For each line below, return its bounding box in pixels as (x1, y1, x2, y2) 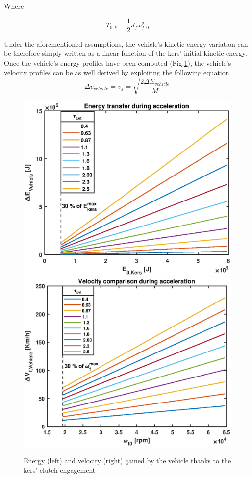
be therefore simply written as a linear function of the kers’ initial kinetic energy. (4, 48, 247, 58)
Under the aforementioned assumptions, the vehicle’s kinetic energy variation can (4, 38, 248, 49)
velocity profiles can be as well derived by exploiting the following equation (4, 67, 229, 77)
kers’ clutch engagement (24, 465, 96, 475)
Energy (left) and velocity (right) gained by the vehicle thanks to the (24, 455, 231, 465)
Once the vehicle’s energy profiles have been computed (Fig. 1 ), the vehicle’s (4, 57, 231, 68)
